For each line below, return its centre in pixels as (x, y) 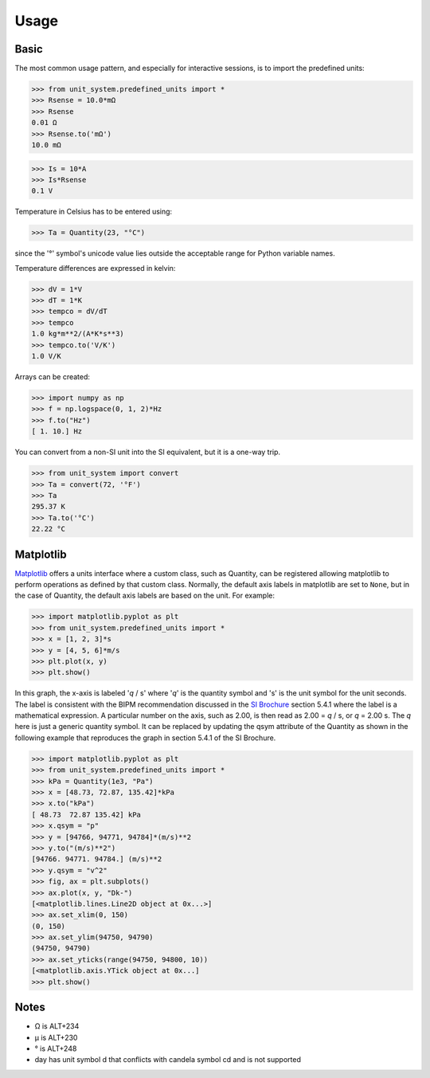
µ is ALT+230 (56, 1037)
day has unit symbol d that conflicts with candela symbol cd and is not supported (168, 1060)
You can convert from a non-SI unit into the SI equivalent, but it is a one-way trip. (148, 452)
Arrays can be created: (53, 377)
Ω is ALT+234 (57, 1026)
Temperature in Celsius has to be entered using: (94, 212)
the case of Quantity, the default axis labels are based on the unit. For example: (145, 596)
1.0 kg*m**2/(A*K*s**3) (78, 334)
